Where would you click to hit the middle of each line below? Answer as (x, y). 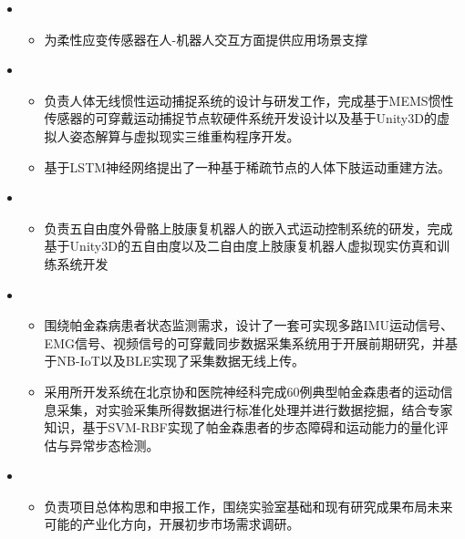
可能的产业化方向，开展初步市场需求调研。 (172, 524)
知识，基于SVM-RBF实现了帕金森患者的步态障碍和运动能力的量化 (240, 427)
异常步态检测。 (114, 445)
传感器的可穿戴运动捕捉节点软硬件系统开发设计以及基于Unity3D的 (240, 118)
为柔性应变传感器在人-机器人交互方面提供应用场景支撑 (206, 39)
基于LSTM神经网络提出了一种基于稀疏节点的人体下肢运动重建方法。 (248, 166)
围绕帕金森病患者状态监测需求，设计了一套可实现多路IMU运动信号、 (248, 325)
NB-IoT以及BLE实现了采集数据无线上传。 (181, 361)
